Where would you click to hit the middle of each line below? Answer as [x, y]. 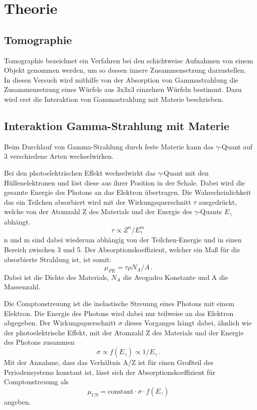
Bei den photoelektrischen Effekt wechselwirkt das [80, 172]
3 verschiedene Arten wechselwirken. [59, 156]
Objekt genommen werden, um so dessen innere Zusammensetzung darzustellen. [125, 70]
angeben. [18, 401]
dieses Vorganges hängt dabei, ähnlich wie [188, 323]
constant [121, 391]
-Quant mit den [185, 172]
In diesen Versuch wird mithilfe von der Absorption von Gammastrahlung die [121, 79]
